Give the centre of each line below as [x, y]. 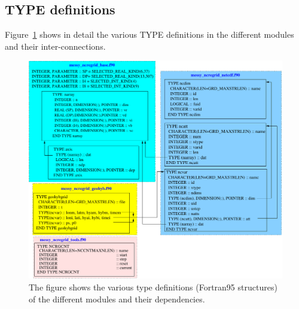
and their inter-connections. [55, 46]
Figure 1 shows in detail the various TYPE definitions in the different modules [149, 34]
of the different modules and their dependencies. [117, 299]
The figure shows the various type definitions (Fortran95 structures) [153, 287]
